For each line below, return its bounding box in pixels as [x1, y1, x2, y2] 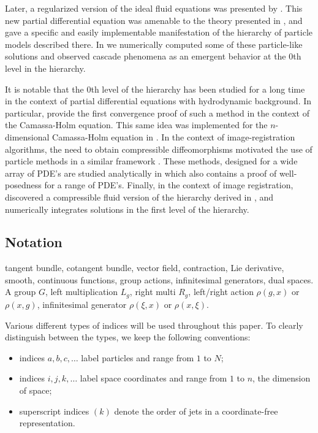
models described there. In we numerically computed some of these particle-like [5, 37, 303, 50]
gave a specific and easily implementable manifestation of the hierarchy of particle [5, 26, 312, 39]
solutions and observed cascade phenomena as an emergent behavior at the [5, 50, 286, 63]
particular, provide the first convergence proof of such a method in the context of [5, 106, 310, 119]
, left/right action [188, 285, 254, 298]
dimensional [5, 130, 50, 143]
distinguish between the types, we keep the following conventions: [5, 331, 251, 343]
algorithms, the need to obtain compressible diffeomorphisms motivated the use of [5, 142, 312, 155]
